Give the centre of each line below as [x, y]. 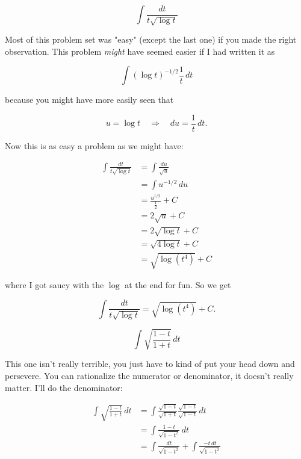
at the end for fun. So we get [178, 285]
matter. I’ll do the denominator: [64, 387]
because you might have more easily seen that [89, 100]
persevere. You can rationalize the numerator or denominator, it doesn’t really [149, 375]
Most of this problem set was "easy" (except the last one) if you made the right [151, 39]
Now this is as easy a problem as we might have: [94, 145]
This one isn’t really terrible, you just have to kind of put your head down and [150, 364]
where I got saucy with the [54, 285]
